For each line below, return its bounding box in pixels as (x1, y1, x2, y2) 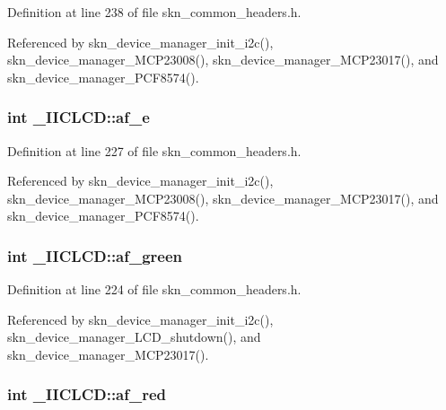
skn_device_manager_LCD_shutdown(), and (7, 327, 261, 346)
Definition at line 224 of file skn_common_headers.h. (7, 280, 302, 299)
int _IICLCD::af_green (7, 244, 183, 266)
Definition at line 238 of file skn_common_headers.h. (7, 3, 302, 21)
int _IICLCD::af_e (7, 106, 150, 128)
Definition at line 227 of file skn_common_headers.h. (7, 141, 302, 160)
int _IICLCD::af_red (7, 383, 167, 406)
